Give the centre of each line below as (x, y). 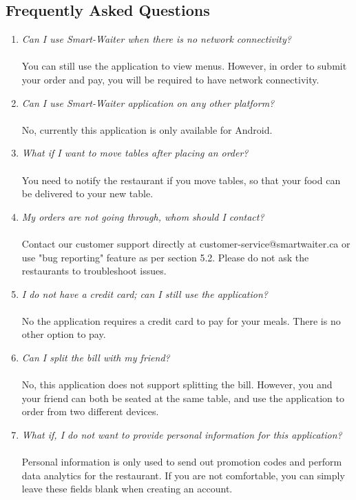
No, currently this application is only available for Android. (147, 129)
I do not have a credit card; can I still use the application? (145, 293)
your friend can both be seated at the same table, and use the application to (183, 398)
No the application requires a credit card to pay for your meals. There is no (181, 320)
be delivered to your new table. (87, 193)
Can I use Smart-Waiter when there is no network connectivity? (156, 39)
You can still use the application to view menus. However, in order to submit (184, 66)
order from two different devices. (90, 411)
